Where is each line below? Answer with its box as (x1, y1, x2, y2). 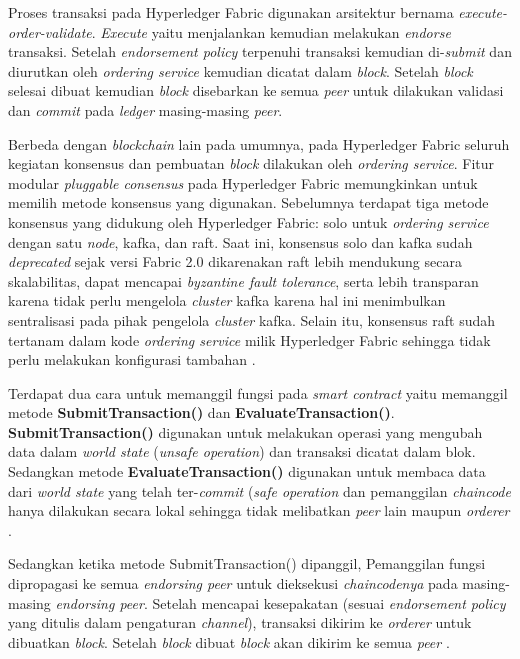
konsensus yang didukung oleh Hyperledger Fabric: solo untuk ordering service (8, 211, 489, 232)
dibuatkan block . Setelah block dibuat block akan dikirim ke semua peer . (8, 631, 450, 652)
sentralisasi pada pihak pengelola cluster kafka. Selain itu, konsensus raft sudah (8, 309, 495, 330)
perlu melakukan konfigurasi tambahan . (8, 349, 256, 370)
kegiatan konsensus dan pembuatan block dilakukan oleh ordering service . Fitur (8, 153, 495, 174)
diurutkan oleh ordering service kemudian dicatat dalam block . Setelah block (8, 60, 473, 81)
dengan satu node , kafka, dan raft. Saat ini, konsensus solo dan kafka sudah (8, 231, 473, 252)
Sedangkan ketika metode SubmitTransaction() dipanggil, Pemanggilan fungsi (8, 553, 486, 574)
